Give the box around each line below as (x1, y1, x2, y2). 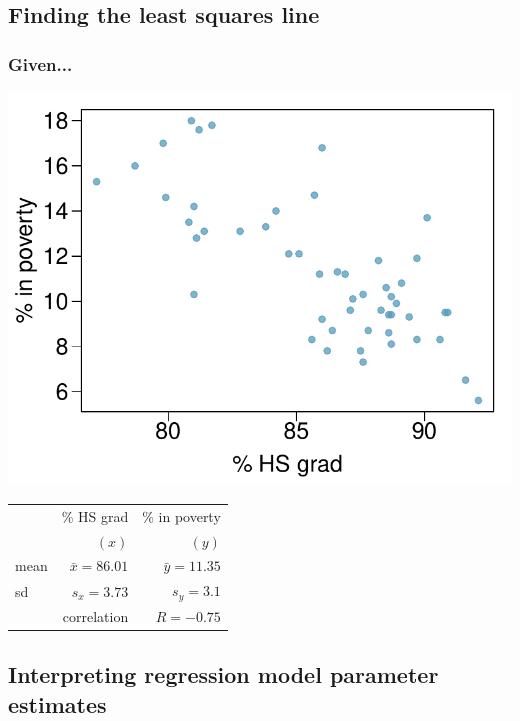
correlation (62, 606, 129, 626)
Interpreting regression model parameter (8, 659, 439, 690)
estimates (8, 688, 107, 719)
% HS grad (61, 505, 129, 526)
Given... (8, 51, 73, 76)
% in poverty (142, 505, 221, 526)
